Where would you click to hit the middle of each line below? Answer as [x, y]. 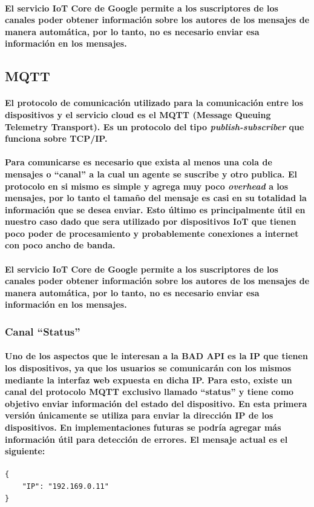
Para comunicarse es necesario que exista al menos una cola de [139, 162]
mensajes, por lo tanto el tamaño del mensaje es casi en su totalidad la [156, 198]
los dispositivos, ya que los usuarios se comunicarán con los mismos [148, 368]
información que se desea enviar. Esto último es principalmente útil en [155, 209]
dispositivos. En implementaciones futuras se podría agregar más [143, 427]
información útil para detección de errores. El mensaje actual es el [146, 439]
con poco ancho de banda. [60, 245]
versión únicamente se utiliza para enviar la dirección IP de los [139, 415]
